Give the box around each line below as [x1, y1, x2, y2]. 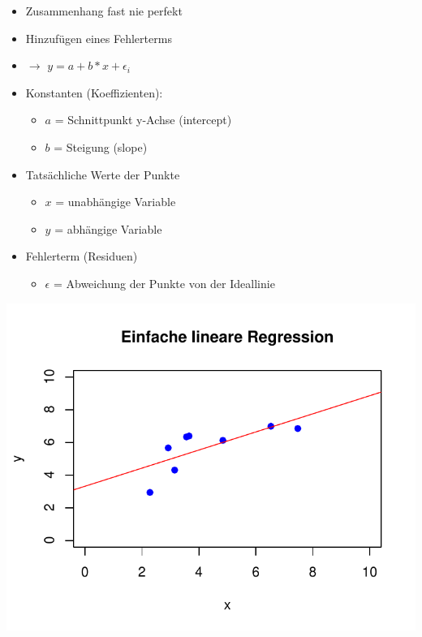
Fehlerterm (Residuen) [25, 247, 138, 265]
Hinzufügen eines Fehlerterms [25, 29, 172, 46]
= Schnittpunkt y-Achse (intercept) [54, 111, 232, 128]
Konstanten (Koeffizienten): [25, 84, 163, 101]
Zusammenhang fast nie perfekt [25, 2, 183, 19]
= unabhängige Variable [55, 193, 176, 210]
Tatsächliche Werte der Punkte [25, 166, 180, 183]
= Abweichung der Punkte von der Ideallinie [53, 274, 275, 291]
